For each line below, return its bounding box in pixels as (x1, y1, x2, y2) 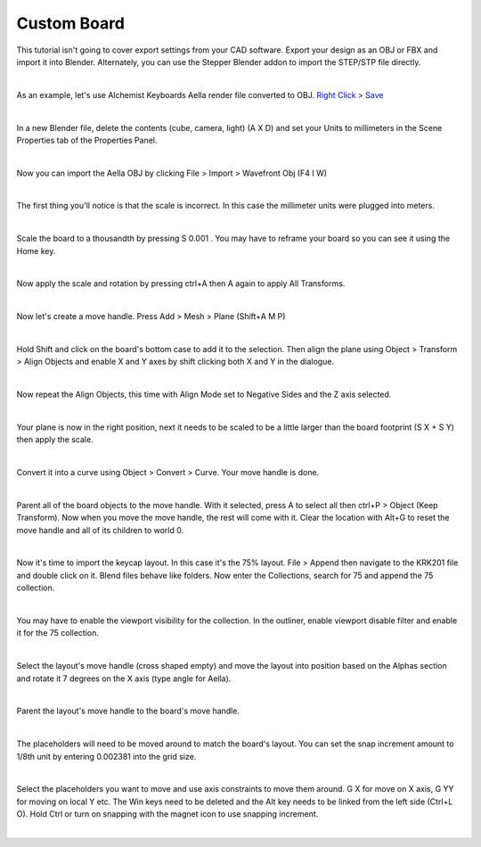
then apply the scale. (16, 434, 94, 445)
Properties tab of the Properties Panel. (16, 135, 158, 145)
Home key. (16, 245, 56, 256)
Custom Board (16, 13, 125, 33)
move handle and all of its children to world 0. (16, 524, 184, 535)
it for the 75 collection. (16, 628, 100, 638)
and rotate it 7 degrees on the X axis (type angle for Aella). (16, 673, 232, 684)
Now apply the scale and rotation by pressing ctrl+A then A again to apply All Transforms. (16, 278, 346, 289)
